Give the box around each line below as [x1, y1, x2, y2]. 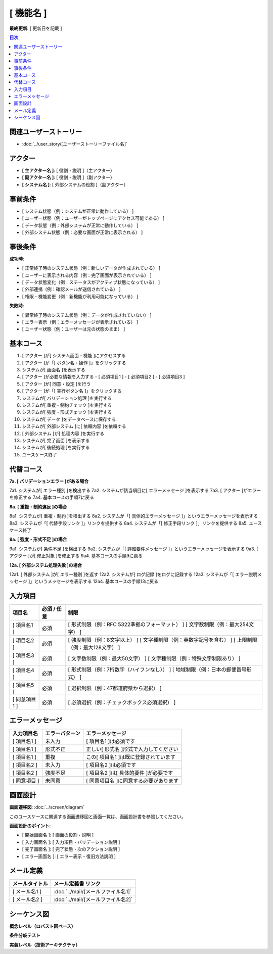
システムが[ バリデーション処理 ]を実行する [22, 395, 112, 401]
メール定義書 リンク [54, 880, 101, 887]
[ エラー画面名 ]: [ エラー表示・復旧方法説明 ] [22, 853, 116, 859]
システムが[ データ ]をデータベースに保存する [22, 416, 116, 422]
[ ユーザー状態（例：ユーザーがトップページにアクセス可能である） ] [22, 215, 165, 221]
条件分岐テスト [9, 932, 40, 938]
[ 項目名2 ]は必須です [86, 761, 136, 768]
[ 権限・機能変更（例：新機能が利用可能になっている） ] [22, 293, 139, 299]
